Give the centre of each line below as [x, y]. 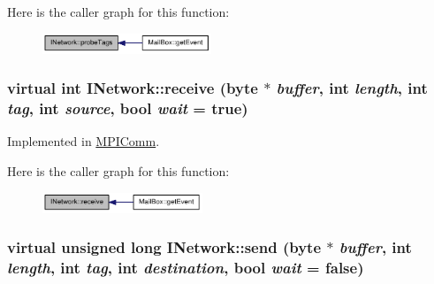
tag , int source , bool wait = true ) [128, 108]
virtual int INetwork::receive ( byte [133, 88]
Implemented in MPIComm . [84, 141]
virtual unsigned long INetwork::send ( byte [164, 247]
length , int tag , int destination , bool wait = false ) [186, 268]
